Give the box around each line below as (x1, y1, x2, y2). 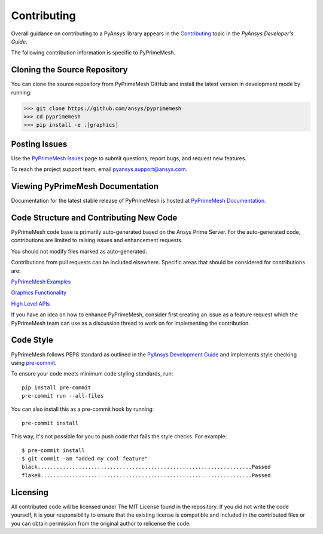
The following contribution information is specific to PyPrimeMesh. (11, 49, 176, 56)
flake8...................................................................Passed (22, 472, 271, 478)
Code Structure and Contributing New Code (11, 213, 178, 222)
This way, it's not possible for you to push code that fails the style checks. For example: (11, 433, 227, 440)
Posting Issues (11, 139, 68, 149)
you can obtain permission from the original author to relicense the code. (11, 520, 191, 527)
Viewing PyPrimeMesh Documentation (11, 181, 159, 191)
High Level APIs (11, 300, 50, 307)
